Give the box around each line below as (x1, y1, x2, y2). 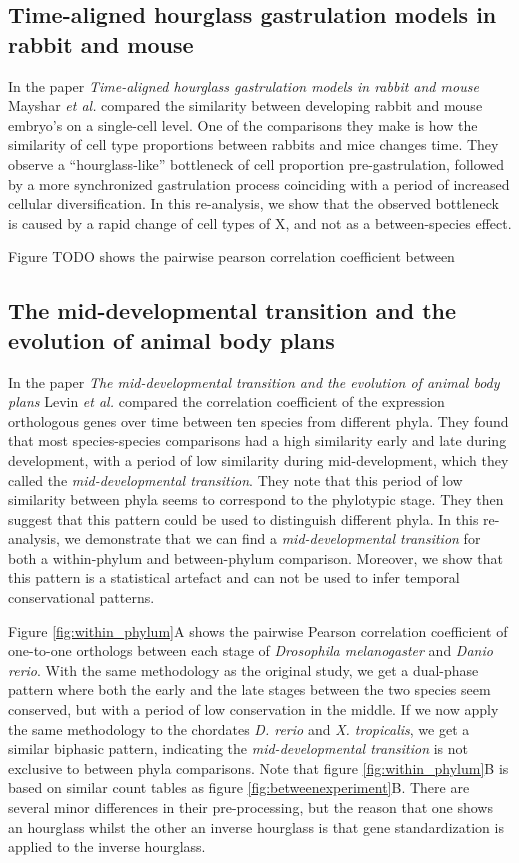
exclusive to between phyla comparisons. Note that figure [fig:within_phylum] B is (8, 757, 509, 778)
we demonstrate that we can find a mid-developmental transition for (64, 528, 481, 549)
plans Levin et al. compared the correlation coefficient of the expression (8, 391, 445, 412)
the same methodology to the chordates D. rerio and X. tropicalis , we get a (8, 718, 470, 739)
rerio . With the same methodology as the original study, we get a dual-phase (8, 659, 479, 680)
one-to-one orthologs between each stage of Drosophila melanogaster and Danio (8, 640, 493, 661)
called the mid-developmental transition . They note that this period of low (8, 469, 463, 490)
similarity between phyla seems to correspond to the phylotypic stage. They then (8, 489, 504, 510)
